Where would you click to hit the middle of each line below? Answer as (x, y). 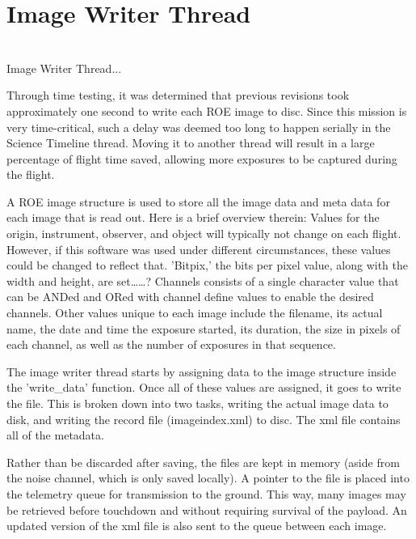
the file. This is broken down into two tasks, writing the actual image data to (197, 403)
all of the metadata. (55, 435)
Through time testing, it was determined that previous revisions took (178, 95)
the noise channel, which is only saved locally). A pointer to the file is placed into (208, 478)
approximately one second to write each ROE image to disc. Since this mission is (207, 110)
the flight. (31, 174)
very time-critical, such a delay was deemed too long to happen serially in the (199, 127)
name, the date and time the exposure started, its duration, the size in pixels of (204, 328)
